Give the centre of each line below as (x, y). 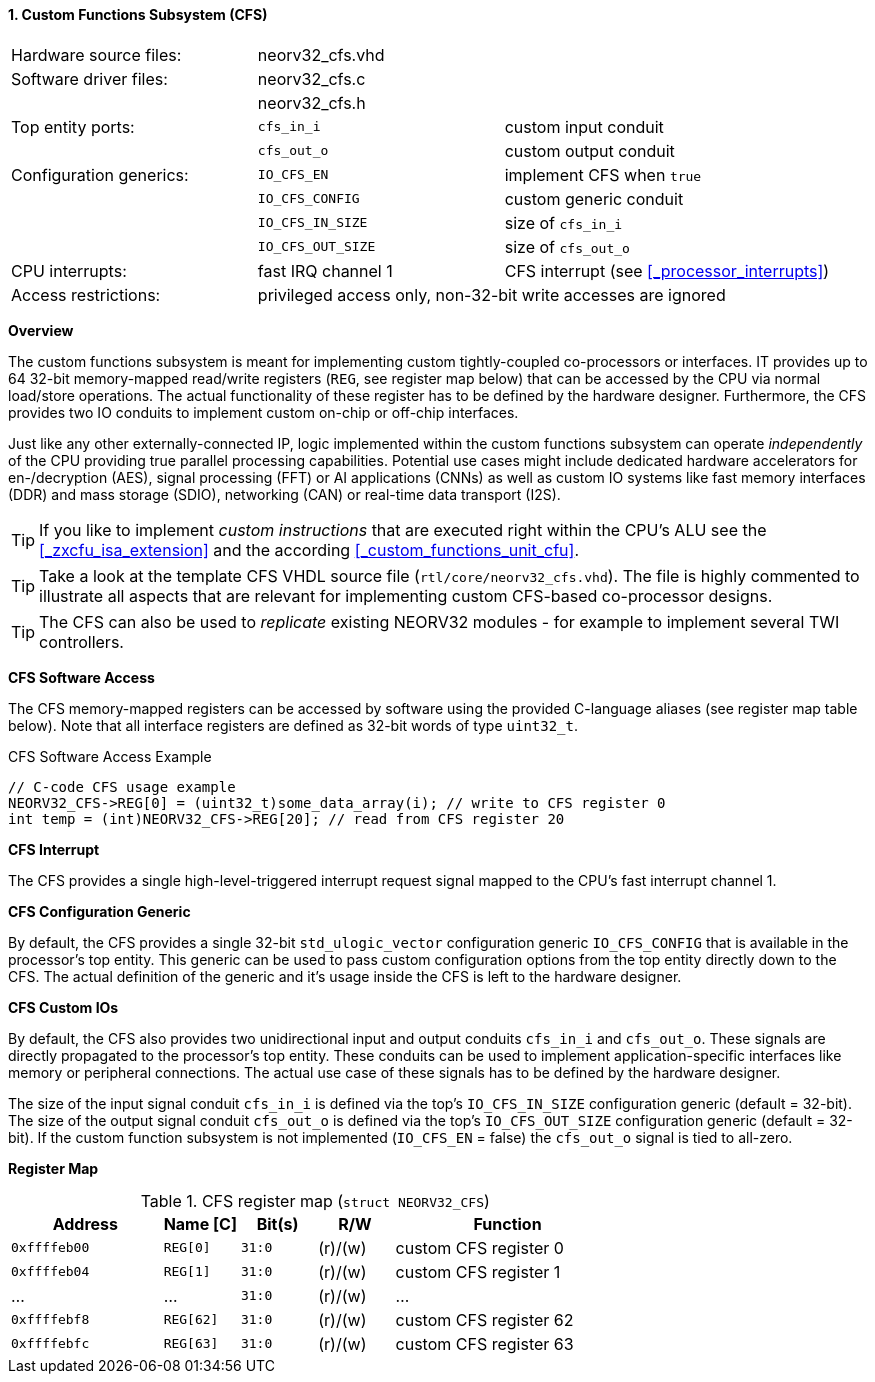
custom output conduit (589, 150)
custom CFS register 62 (484, 1319)
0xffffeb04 (50, 1272)
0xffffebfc (50, 1344)
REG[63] (191, 1344)
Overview (41, 330)
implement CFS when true (603, 174)
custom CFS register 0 (479, 1247)
